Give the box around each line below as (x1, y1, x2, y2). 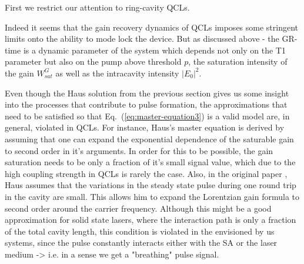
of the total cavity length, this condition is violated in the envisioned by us (5, 225, 275, 237)
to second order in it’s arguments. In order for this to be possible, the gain (5, 144, 273, 156)
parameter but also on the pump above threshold (5, 55, 182, 68)
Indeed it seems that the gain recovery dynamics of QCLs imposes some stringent (5, 21, 299, 33)
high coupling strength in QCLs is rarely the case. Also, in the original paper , (5, 167, 288, 179)
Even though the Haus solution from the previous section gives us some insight (5, 86, 289, 99)
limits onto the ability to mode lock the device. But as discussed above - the (5, 32, 279, 45)
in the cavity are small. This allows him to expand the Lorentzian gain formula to (5, 190, 300, 202)
